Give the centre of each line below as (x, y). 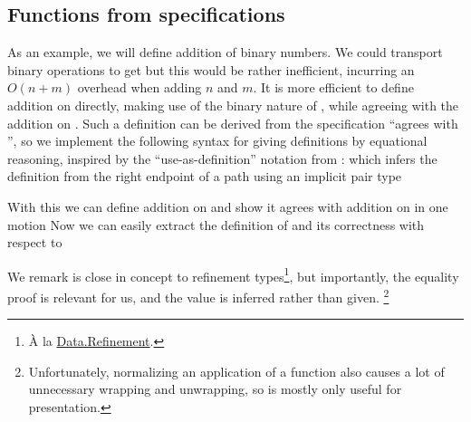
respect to (35, 242)
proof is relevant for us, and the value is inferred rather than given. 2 (198, 295)
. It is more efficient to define (333, 87)
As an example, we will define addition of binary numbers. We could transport (225, 52)
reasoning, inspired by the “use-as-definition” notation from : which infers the (222, 158)
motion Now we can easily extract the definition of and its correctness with (216, 224)
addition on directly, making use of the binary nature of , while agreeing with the (233, 105)
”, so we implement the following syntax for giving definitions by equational (217, 141)
